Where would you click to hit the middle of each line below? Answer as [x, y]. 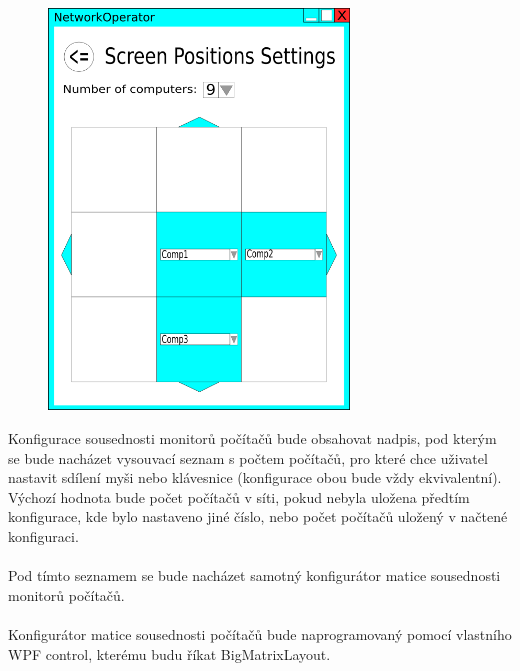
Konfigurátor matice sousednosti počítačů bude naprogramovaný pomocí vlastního [260, 633]
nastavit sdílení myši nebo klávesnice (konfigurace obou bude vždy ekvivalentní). [255, 477]
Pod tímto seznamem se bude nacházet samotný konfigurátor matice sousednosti [254, 575]
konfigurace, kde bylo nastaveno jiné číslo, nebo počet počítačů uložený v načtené [258, 516]
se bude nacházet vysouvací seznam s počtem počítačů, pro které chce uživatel [248, 457]
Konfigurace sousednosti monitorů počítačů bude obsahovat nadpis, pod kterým [252, 438]
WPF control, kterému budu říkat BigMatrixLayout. [169, 653]
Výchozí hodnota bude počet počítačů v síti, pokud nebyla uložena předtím [239, 496]
